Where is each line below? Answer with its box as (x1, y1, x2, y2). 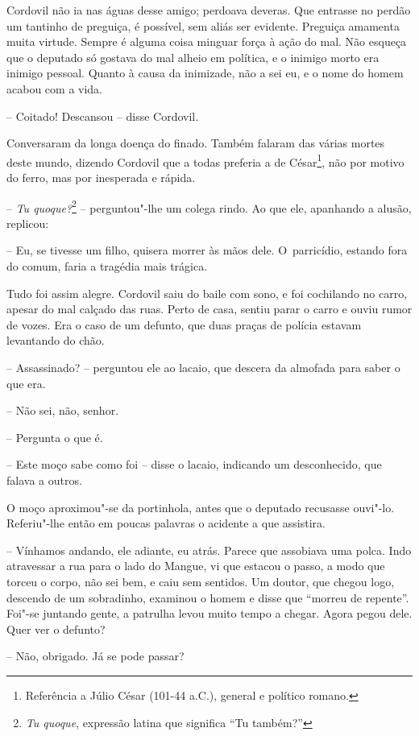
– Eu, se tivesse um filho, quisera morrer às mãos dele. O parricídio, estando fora (6, 242, 408, 258)
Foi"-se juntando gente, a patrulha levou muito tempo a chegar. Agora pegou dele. (6, 605, 413, 622)
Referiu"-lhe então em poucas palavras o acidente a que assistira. (6, 515, 326, 531)
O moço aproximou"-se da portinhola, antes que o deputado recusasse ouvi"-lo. (6, 498, 395, 515)
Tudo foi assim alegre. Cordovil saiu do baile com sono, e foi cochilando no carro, (6, 284, 408, 301)
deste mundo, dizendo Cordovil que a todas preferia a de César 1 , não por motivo (6, 151, 404, 170)
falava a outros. (6, 471, 82, 488)
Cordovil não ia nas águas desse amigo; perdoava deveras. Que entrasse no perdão (6, 2, 411, 18)
